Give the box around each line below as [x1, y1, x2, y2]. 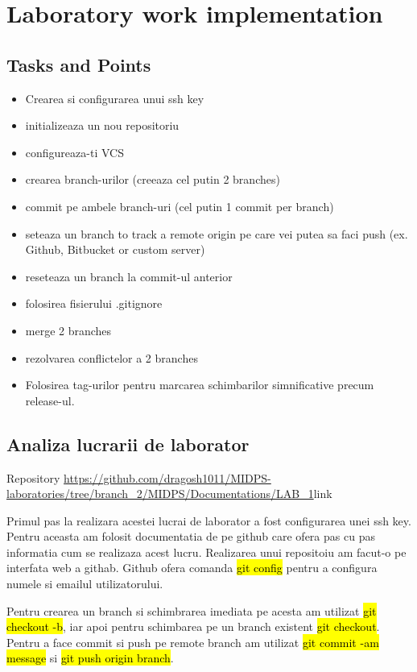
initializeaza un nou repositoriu [25, 117, 180, 134]
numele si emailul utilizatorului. [6, 575, 163, 592]
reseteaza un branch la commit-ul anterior [25, 268, 233, 284]
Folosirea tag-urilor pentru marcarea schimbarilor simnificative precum [25, 376, 374, 393]
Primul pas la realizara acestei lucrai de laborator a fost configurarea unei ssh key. [6, 512, 411, 529]
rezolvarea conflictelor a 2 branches [25, 349, 198, 366]
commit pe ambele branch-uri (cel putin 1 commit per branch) [25, 197, 334, 214]
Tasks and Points [6, 52, 151, 77]
